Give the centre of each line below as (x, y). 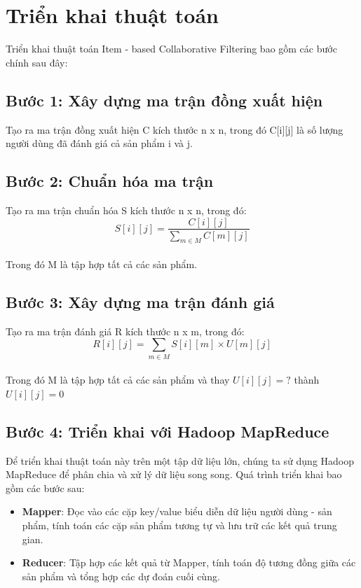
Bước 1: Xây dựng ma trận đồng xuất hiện (164, 100)
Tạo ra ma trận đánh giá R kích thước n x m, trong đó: (125, 331)
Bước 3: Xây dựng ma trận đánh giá (140, 301)
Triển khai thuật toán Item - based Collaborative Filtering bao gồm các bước (171, 49)
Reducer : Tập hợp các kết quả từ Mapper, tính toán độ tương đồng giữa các (189, 562)
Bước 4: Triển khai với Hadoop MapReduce (168, 431)
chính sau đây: (37, 62)
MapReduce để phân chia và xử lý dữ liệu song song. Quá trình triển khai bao (174, 474)
